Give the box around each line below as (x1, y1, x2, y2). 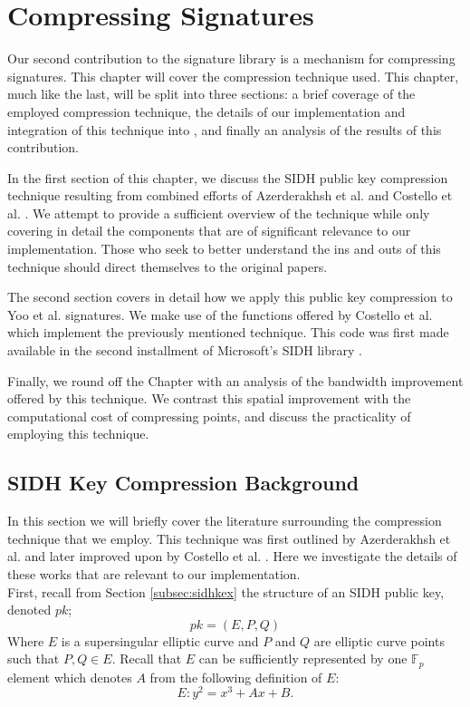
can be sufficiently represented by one (198, 649, 408, 668)
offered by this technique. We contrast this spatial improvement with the (7, 389, 411, 408)
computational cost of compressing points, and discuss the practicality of (7, 406, 411, 425)
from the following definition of (149, 667, 322, 686)
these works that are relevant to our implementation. (7, 564, 301, 583)
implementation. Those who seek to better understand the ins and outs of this (7, 239, 441, 258)
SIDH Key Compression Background (7, 469, 360, 497)
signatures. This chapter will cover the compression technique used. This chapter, (7, 66, 459, 85)
